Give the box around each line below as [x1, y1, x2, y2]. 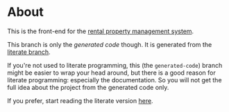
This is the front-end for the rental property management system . [7, 27, 194, 35]
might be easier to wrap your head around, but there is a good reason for [7, 68, 217, 77]
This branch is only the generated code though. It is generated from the [7, 40, 212, 48]
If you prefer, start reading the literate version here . [7, 96, 154, 104]
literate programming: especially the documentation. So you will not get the [7, 75, 222, 84]
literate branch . [7, 48, 51, 56]
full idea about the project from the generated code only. [7, 83, 169, 91]
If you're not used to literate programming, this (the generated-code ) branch [7, 61, 223, 69]
